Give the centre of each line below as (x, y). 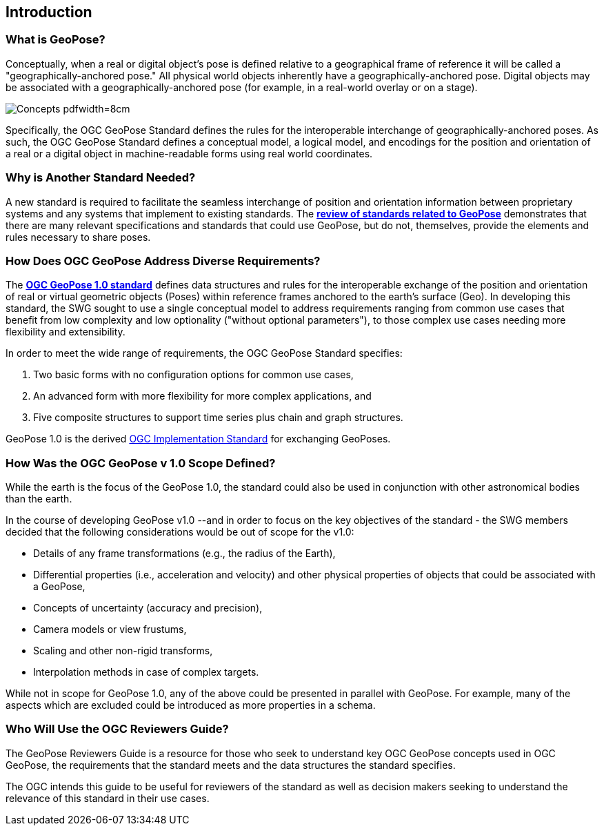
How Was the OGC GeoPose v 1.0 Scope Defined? (141, 463)
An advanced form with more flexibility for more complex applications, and (202, 396)
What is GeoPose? (56, 40)
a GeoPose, (59, 587)
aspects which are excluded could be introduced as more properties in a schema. (191, 705)
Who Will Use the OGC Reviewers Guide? (117, 729)
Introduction (49, 12)
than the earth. (39, 499)
